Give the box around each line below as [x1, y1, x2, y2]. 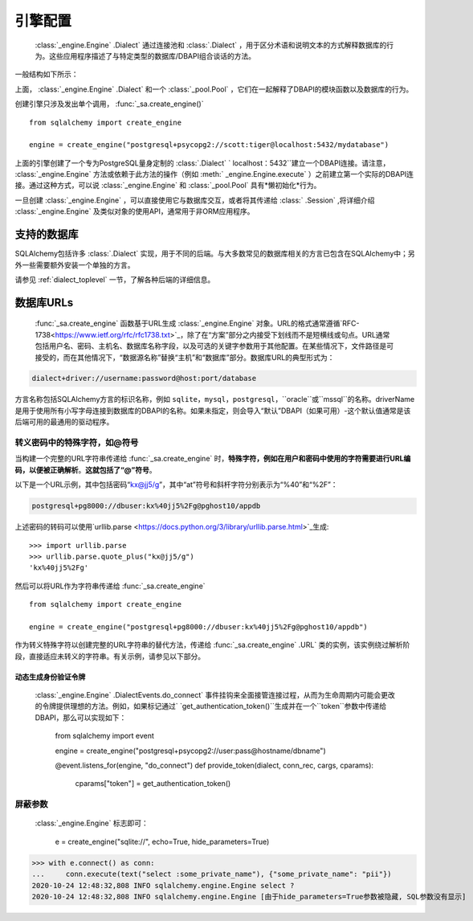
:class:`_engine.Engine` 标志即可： [35, 818, 149, 828]
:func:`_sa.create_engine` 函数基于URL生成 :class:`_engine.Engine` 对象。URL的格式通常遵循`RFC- [35, 318, 360, 329]
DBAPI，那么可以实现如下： [35, 712, 127, 722]
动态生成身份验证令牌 [14, 672, 86, 682]
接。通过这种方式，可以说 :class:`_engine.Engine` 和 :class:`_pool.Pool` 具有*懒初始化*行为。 [14, 181, 321, 190]
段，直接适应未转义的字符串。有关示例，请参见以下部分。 [14, 651, 205, 661]
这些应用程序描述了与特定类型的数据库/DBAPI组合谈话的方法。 [48, 51, 256, 60]
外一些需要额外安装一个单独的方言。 [14, 260, 135, 269]
